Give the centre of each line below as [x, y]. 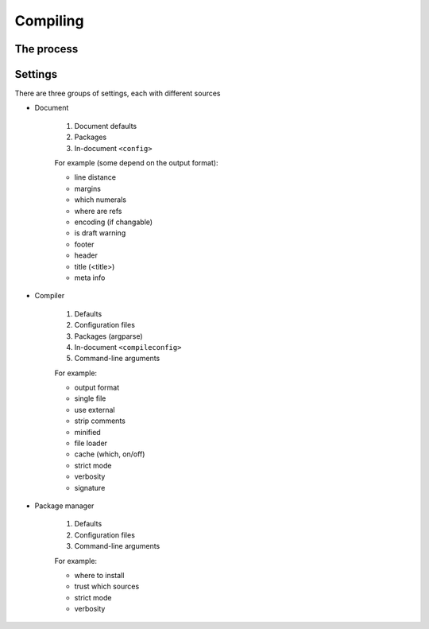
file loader [91, 443]
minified [87, 432]
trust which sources [107, 586]
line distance [95, 177]
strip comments [100, 421]
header [86, 255]
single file [90, 398]
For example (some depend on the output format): [136, 163]
